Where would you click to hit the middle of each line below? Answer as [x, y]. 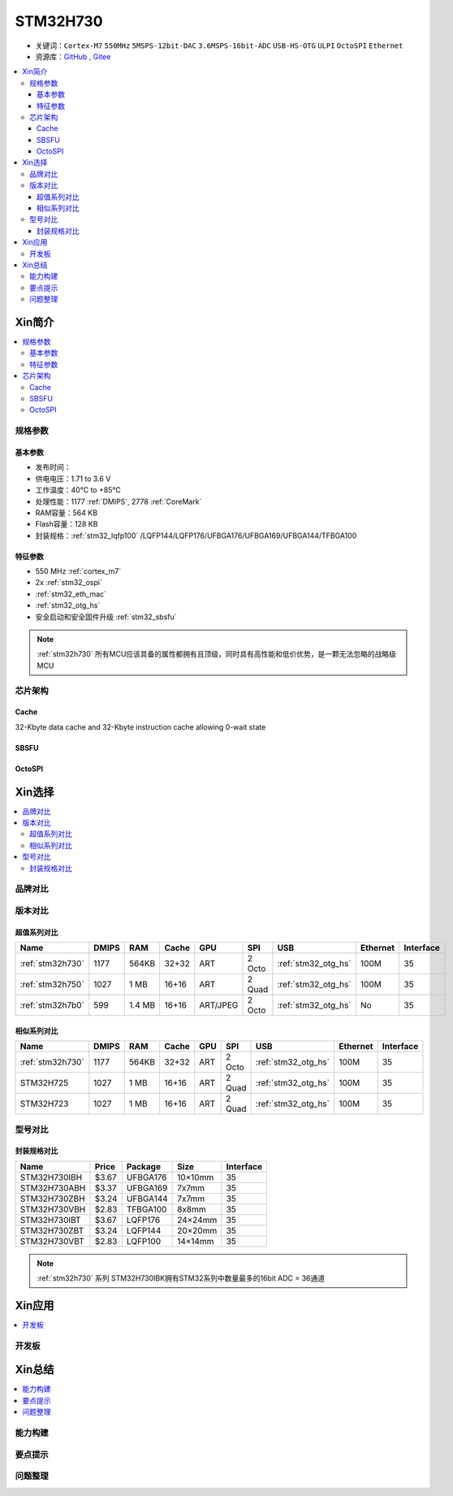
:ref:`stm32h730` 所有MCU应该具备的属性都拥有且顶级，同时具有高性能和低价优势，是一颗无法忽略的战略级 [217, 654]
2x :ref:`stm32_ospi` [69, 583]
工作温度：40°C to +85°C [78, 490]
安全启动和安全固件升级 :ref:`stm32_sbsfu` [106, 617]
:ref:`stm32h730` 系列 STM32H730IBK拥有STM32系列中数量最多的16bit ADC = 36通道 [181, 1278]
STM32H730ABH [53, 1188]
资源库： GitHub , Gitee [73, 56]
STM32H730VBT [52, 1241]
